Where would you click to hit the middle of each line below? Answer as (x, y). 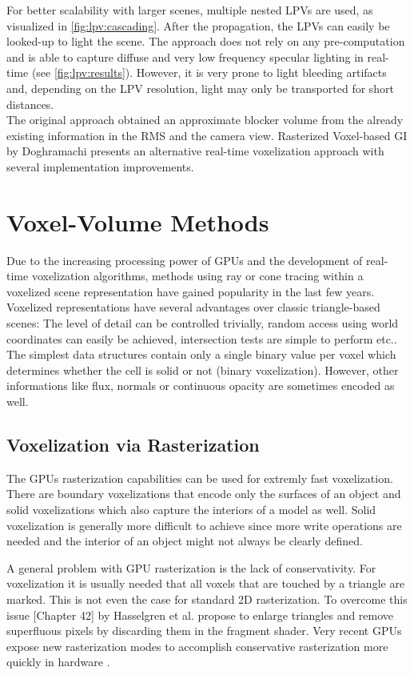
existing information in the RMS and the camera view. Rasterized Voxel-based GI (207, 135)
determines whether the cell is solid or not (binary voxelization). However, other (203, 370)
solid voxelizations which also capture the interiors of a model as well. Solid (191, 509)
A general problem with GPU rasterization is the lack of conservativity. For (191, 567)
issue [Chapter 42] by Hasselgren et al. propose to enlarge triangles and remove (200, 615)
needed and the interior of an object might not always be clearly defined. (185, 541)
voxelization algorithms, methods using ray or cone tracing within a (197, 276)
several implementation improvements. (100, 166)
